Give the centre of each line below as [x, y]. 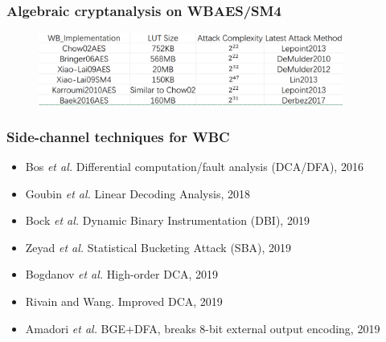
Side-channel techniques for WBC [118, 136]
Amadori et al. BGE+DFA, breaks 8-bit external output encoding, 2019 [203, 328]
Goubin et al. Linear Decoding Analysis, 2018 [138, 193]
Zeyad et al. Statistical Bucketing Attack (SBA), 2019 [158, 247]
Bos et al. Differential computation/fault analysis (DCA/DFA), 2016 [194, 167]
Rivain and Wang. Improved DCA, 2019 [124, 301]
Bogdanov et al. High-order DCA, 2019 [122, 274]
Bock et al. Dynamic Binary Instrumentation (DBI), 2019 [167, 220]
